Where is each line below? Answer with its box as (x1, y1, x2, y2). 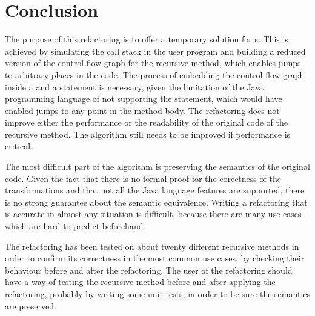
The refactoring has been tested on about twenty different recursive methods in (5, 240, 299, 252)
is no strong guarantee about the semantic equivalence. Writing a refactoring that (5, 195, 308, 208)
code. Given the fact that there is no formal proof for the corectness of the (5, 172, 281, 184)
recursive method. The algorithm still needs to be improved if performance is (5, 127, 291, 140)
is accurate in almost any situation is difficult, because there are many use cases (5, 207, 302, 220)
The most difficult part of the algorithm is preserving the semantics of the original (5, 160, 310, 173)
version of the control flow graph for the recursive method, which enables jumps (5, 56, 301, 69)
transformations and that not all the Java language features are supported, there (5, 184, 305, 197)
